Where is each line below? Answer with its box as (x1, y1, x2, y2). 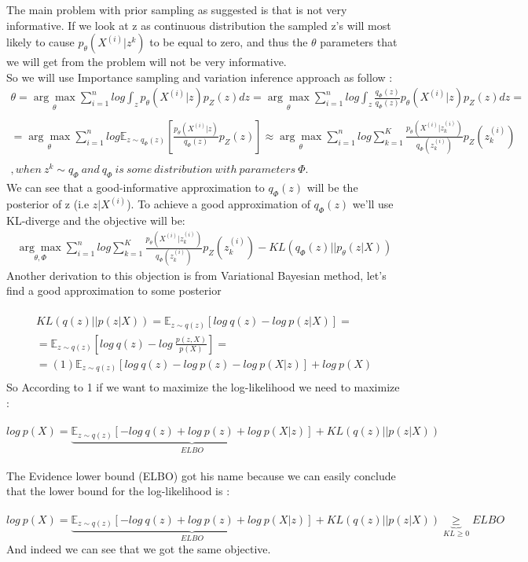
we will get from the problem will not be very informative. (6, 53, 287, 70)
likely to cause (6, 34, 75, 50)
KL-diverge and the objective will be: (6, 212, 185, 229)
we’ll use (352, 196, 394, 212)
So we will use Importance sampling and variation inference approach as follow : (6, 68, 393, 85)
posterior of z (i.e (6, 196, 90, 212)
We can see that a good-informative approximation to (6, 179, 265, 196)
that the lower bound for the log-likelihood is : (6, 483, 230, 499)
